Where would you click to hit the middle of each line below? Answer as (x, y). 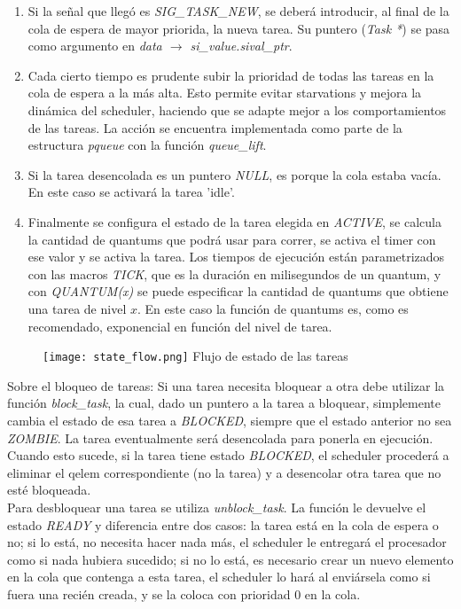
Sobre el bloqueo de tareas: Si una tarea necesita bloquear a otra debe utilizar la (226, 385)
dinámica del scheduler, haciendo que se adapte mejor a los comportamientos (237, 109)
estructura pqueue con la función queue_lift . (147, 145)
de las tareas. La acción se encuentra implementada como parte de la (215, 127)
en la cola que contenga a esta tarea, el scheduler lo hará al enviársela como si (219, 577)
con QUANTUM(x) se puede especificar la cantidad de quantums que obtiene (238, 291)
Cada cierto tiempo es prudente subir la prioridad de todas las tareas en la (231, 75)
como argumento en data (95, 46)
